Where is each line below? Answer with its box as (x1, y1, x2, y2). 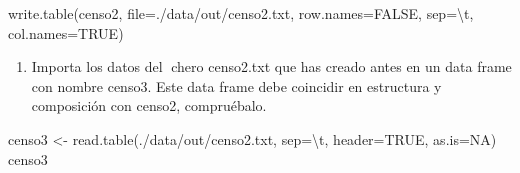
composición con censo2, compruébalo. (31, 95, 267, 116)
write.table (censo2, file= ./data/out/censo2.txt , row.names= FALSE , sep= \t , (8, 3, 474, 23)
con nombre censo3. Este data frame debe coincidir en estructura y (31, 75, 442, 96)
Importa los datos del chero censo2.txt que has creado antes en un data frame (31, 56, 512, 77)
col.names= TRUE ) (8, 22, 124, 43)
